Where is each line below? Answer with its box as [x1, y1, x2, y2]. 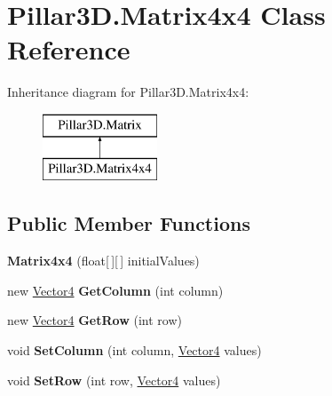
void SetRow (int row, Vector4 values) [7, 370, 221, 389]
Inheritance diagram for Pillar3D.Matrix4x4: [7, 83, 249, 101]
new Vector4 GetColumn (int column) [7, 281, 224, 299]
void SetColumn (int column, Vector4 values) [7, 341, 262, 360]
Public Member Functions [7, 210, 250, 237]
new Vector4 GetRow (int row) [7, 311, 182, 329]
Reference [7, 31, 130, 67]
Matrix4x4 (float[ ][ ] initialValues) [7, 251, 200, 270]
